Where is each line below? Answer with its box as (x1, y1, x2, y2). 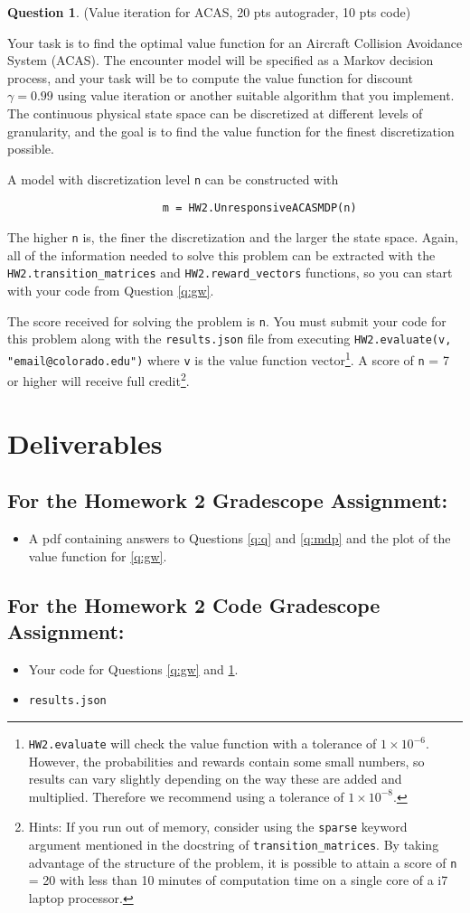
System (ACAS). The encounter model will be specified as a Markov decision (7, 51, 434, 70)
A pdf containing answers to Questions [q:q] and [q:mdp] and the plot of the (28, 529, 451, 548)
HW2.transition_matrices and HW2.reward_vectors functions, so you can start (7, 263, 453, 282)
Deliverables (7, 424, 163, 461)
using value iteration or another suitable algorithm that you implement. (57, 86, 455, 105)
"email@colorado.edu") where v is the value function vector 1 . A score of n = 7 (7, 347, 449, 369)
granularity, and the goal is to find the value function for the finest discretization (7, 121, 455, 140)
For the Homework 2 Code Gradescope (7, 590, 381, 618)
